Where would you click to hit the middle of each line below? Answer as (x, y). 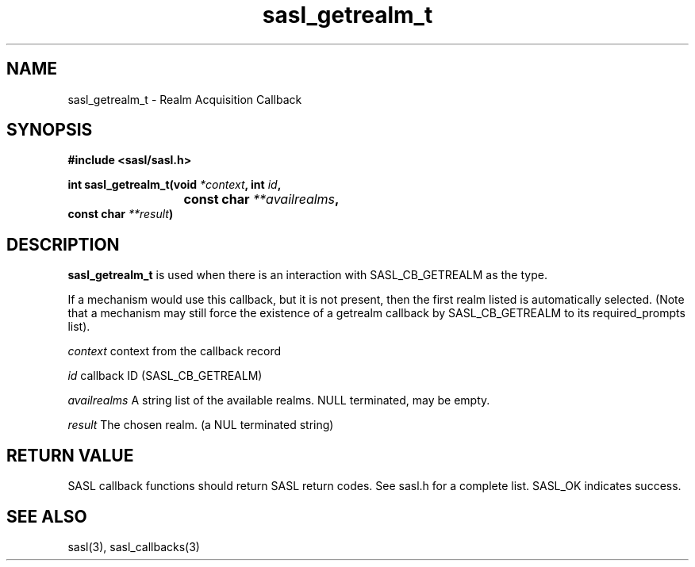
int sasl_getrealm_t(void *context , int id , (175, 185)
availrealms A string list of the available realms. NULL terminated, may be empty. (279, 400)
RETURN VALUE (70, 455)
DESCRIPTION (63, 244)
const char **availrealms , (261, 199)
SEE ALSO (47, 516)
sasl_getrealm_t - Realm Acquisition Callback (185, 99)
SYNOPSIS (50, 130)
